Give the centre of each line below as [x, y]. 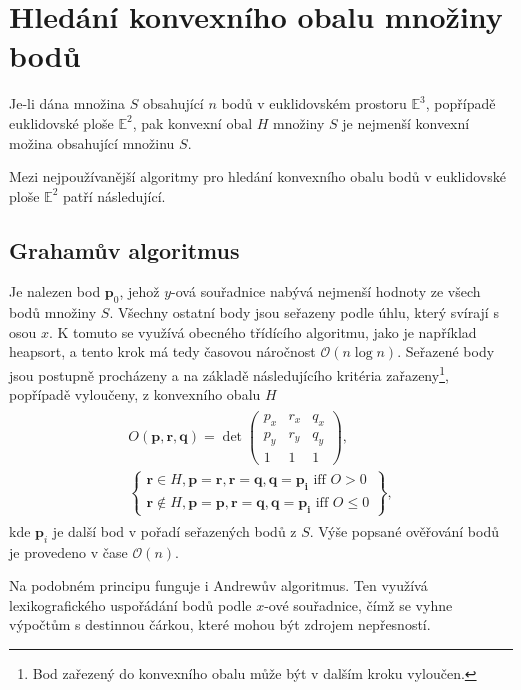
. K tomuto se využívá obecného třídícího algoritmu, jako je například [262, 331]
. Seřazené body [446, 351]
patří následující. [114, 195]
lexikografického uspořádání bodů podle [130, 604]
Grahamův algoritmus [124, 249]
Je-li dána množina [67, 103]
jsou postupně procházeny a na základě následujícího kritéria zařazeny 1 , [229, 373]
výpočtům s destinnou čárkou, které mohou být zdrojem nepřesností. [220, 624]
